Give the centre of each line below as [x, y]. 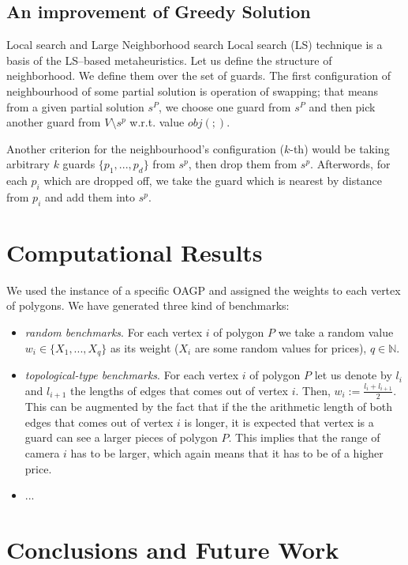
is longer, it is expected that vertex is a [279, 422]
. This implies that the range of [304, 437]
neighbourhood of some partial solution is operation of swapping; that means [193, 90]
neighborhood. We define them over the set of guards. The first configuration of [198, 75]
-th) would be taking [340, 148]
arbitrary [28, 164]
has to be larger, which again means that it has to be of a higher [227, 452]
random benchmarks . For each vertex [114, 332]
